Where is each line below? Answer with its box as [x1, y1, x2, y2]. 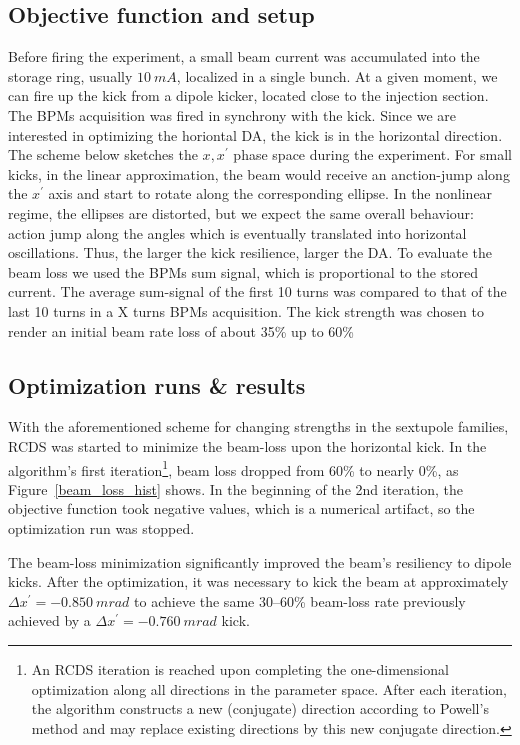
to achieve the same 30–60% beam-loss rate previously [134, 590, 466, 611]
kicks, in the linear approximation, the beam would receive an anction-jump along [8, 163, 510, 184]
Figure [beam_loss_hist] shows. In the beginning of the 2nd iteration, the [8, 478, 463, 499]
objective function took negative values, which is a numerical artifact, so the [8, 498, 475, 519]
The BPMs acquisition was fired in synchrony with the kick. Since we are [8, 104, 457, 125]
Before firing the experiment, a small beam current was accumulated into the [8, 46, 480, 67]
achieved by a [8, 610, 91, 631]
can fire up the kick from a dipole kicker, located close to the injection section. [8, 85, 489, 106]
